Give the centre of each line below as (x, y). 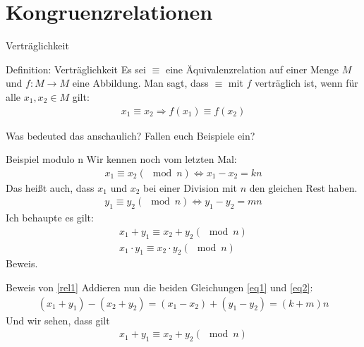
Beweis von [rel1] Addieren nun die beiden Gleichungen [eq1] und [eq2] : (159, 287)
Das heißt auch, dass (50, 187)
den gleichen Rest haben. (303, 187)
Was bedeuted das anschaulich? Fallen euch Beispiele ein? (131, 135)
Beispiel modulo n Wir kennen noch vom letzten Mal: (121, 159)
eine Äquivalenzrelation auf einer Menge (252, 69)
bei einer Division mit (190, 187)
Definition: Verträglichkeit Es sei (76, 69)
